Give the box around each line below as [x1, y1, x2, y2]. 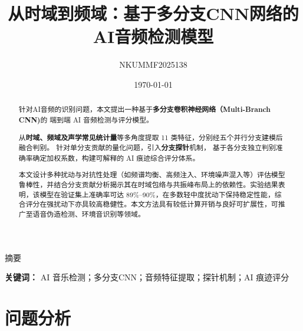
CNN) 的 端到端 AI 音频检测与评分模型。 [18, 114, 153, 125]
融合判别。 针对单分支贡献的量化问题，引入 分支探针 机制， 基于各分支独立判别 [18, 143, 276, 153]
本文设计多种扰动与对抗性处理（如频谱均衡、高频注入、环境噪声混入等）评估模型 [18, 170, 285, 180]
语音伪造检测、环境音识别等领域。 [32, 208, 145, 219]
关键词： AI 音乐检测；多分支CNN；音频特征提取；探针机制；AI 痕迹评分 [5, 271, 289, 283]
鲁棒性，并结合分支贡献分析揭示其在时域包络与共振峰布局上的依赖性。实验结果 [18, 180, 278, 190]
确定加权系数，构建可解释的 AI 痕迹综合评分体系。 [32, 153, 200, 163]
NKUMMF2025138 [119, 58, 187, 71]
